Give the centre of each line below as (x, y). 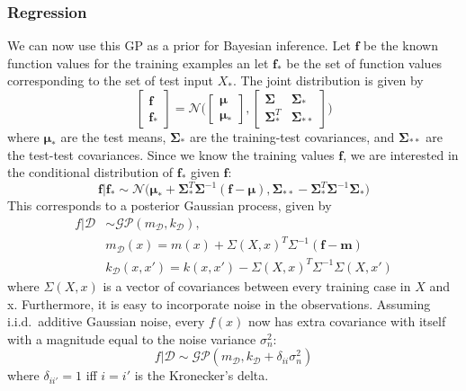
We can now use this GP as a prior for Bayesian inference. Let (179, 45)
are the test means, (113, 137)
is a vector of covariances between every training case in (257, 285)
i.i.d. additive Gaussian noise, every (106, 321)
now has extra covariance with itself (347, 321)
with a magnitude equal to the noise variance (132, 338)
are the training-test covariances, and (292, 137)
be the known (401, 45)
